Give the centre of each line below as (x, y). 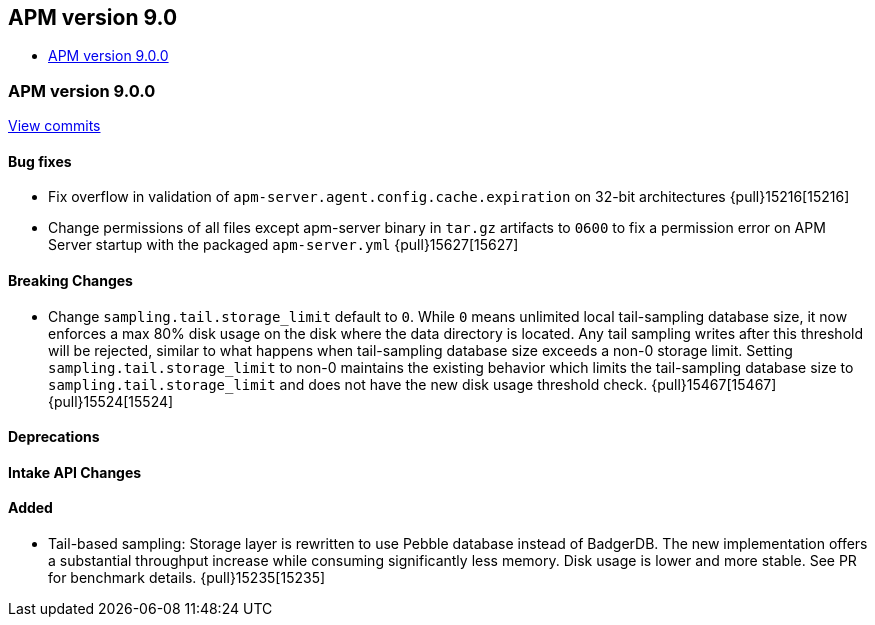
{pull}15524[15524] (111, 401)
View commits (54, 126)
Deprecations (54, 437)
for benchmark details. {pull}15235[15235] (187, 578)
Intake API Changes (75, 472)
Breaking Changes (70, 280)
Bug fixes (40, 161)
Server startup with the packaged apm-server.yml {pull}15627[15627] (283, 245)
